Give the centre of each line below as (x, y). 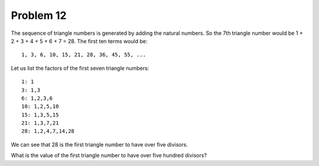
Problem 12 (39, 15)
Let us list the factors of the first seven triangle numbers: (80, 68)
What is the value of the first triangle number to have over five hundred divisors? (109, 155)
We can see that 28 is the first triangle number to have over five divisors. (100, 144)
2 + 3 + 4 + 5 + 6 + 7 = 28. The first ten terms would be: (79, 41)
